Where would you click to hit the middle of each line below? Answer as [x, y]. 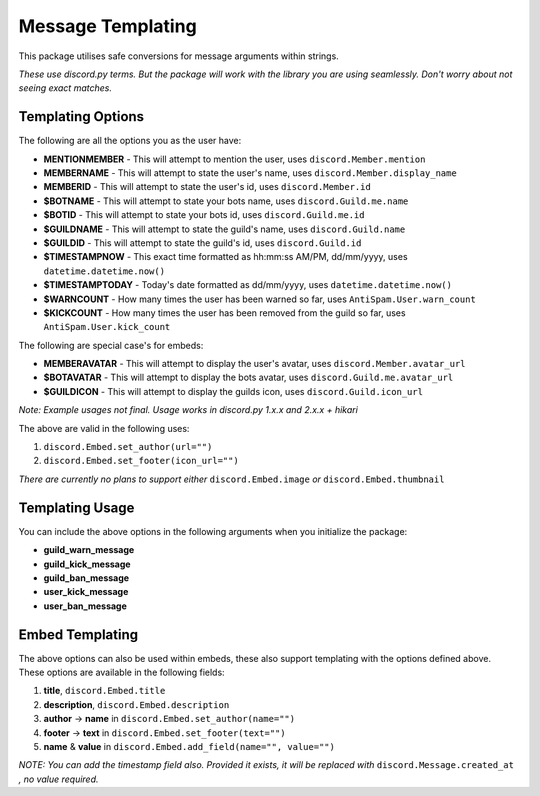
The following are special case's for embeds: [111, 345]
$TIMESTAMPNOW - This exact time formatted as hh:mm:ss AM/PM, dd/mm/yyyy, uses [226, 257]
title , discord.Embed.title [104, 691]
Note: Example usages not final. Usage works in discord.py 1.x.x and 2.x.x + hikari [188, 410]
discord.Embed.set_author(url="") [128, 447]
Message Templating [107, 26]
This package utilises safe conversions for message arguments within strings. [178, 56]
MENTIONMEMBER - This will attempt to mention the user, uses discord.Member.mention [234, 159]
